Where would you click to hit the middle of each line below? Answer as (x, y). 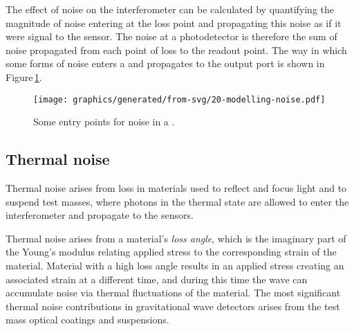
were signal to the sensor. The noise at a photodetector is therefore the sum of (171, 36)
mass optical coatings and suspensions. (87, 320)
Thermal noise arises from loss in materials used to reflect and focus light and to (176, 188)
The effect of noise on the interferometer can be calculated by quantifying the (170, 9)
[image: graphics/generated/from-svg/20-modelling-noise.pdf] (179, 99)
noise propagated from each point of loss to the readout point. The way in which (176, 50)
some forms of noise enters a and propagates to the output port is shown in (165, 63)
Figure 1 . (24, 77)
